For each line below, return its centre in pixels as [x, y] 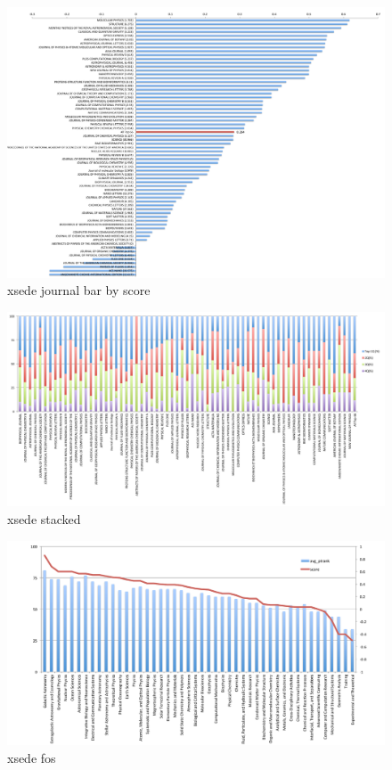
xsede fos [32, 757]
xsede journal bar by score [79, 290]
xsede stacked [44, 518]
